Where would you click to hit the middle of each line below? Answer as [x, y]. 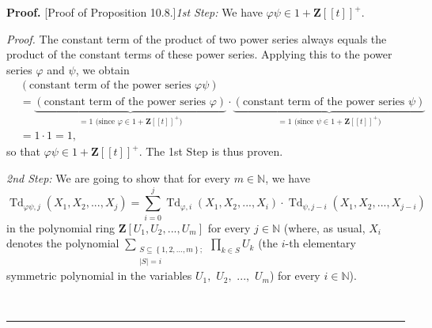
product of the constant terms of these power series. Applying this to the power [199, 54]
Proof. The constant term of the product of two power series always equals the [197, 38]
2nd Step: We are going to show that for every [118, 178]
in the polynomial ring [61, 227]
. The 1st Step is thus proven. [211, 151]
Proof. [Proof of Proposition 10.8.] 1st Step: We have [135, 12]
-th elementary [321, 243]
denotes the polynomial [63, 243]
